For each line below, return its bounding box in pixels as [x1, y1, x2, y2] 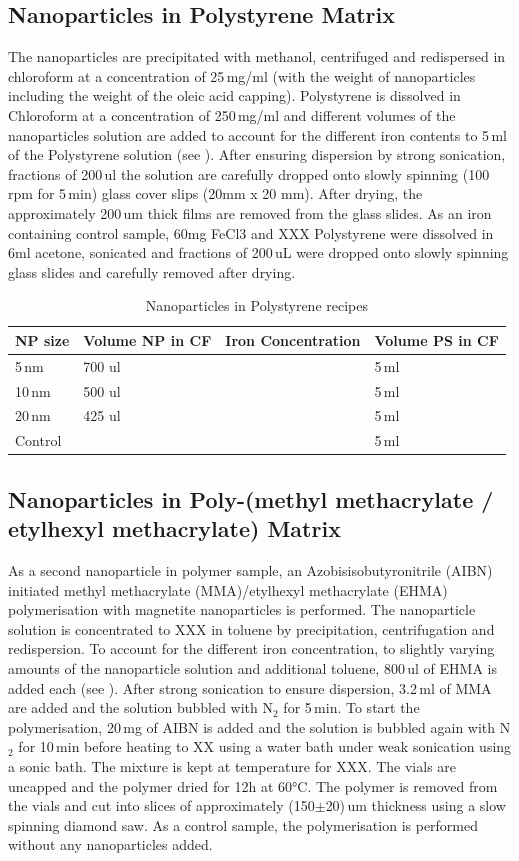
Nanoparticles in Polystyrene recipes [145, 295, 368, 316]
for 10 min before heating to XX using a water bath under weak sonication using [18, 736, 512, 757]
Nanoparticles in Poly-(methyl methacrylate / [8, 483, 494, 514]
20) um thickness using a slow [325, 795, 506, 816]
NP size [15, 329, 70, 350]
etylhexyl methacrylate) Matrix [8, 513, 341, 544]
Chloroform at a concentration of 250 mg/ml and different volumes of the [8, 104, 456, 125]
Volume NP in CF [83, 329, 212, 350]
